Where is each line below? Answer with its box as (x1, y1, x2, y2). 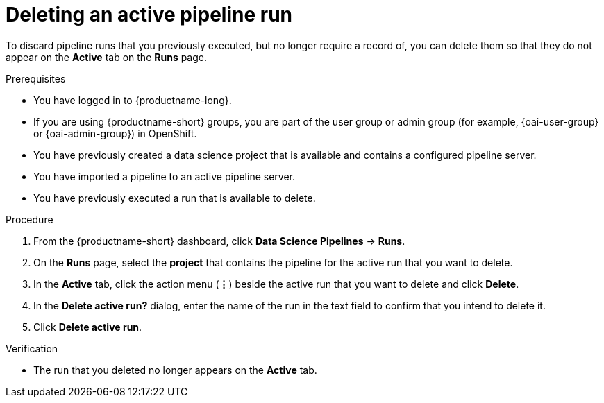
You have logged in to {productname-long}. (33, 94, 232, 106)
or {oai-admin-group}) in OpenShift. (33, 127, 197, 139)
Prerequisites (6, 72, 66, 85)
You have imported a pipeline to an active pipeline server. (33, 170, 295, 182)
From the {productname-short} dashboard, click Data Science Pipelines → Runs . (33, 234, 405, 247)
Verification (6, 342, 58, 354)
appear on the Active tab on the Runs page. (6, 51, 208, 63)
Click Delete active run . (33, 320, 142, 333)
